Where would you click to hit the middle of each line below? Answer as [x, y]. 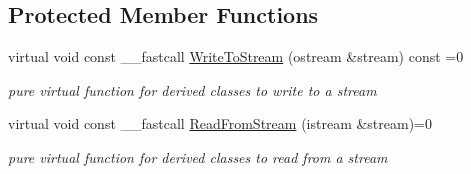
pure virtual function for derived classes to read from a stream [198, 156]
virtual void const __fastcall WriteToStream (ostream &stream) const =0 [236, 56]
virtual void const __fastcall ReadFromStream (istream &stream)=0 [220, 123]
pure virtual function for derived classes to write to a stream [192, 89]
